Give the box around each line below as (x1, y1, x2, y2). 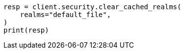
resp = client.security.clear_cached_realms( (3, 3, 182, 11)
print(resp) (3, 26, 49, 34)
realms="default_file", (20, 11, 111, 18)
